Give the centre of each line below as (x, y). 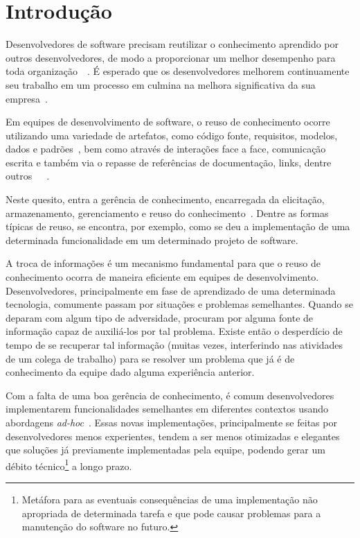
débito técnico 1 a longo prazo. (69, 465)
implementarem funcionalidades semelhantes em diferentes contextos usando (167, 409)
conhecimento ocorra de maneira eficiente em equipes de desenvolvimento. (162, 277)
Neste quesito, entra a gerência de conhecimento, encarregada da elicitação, (165, 199)
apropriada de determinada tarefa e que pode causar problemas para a (171, 513)
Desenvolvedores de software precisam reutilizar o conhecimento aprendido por (172, 44)
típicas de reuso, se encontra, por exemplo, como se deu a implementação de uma (178, 226)
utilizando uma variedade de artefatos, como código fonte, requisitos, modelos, (172, 135)
